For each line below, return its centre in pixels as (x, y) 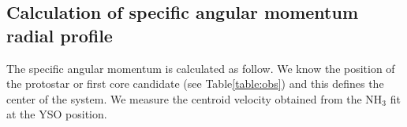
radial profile (60, 35)
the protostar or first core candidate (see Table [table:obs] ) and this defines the (195, 83)
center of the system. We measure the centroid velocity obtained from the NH (194, 98)
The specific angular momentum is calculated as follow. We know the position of (201, 68)
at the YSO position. (57, 114)
